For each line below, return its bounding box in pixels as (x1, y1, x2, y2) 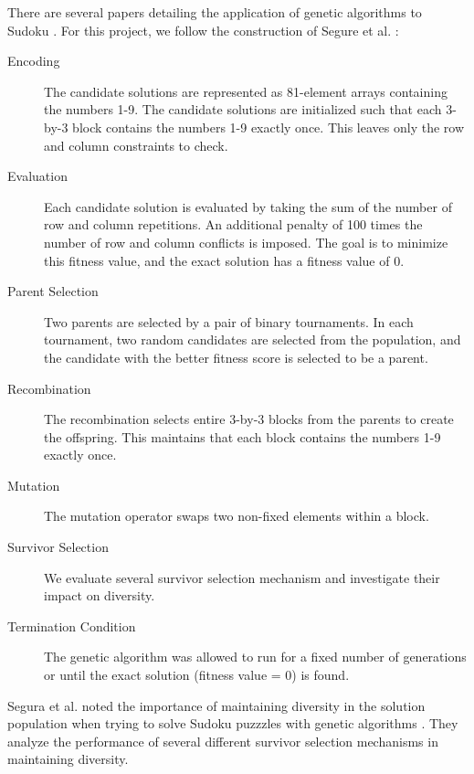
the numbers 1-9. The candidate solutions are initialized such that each (44, 100, 442, 119)
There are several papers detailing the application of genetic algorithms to (7, 3, 422, 21)
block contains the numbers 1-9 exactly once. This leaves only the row (72, 117, 464, 136)
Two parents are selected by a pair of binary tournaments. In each (44, 312, 414, 331)
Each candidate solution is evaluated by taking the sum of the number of (44, 196, 452, 216)
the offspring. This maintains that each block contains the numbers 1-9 (44, 427, 441, 446)
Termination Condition (7, 616, 136, 635)
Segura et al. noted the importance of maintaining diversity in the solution (7, 695, 426, 715)
